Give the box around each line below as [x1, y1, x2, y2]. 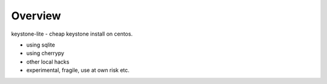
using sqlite [26, 41, 56, 48]
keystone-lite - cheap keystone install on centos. [11, 30, 133, 37]
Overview [11, 9, 61, 22]
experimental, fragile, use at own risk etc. [26, 66, 130, 74]
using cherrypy [26, 50, 65, 57]
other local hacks [26, 58, 70, 65]
